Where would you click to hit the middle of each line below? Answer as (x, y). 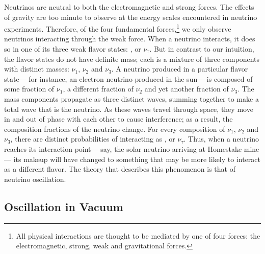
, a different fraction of (98, 89)
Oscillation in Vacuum (64, 206)
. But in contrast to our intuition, (202, 49)
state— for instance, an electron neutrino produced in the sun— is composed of (128, 78)
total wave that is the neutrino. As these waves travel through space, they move (129, 109)
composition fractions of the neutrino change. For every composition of (115, 129)
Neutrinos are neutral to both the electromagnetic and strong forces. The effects (129, 7)
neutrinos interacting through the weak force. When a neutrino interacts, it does (130, 39)
